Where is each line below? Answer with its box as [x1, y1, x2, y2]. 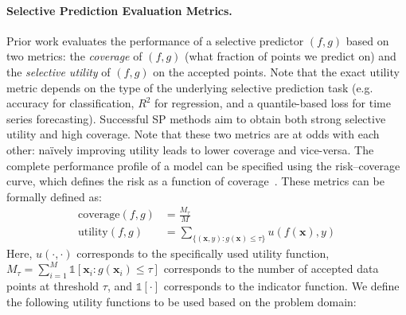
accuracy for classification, [6, 95, 135, 111]
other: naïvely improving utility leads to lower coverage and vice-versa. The [6, 141, 374, 157]
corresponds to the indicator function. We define [163, 278, 400, 294]
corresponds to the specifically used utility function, [76, 244, 330, 261]
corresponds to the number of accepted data [163, 260, 379, 277]
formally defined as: [6, 188, 102, 204]
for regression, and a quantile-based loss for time [154, 95, 391, 111]
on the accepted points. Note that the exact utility [153, 63, 400, 80]
